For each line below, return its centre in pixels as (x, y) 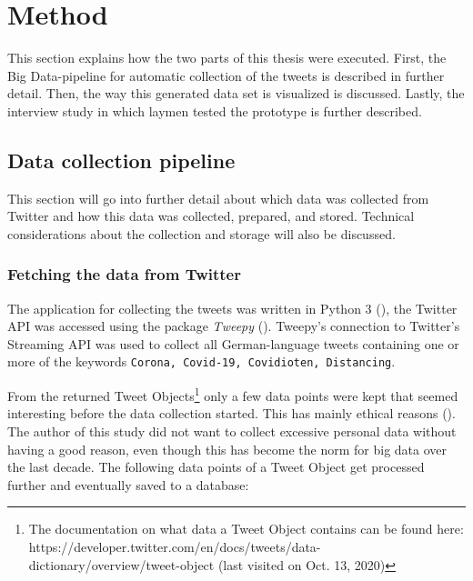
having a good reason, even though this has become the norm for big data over (227, 449)
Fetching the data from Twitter (124, 274)
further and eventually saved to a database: (128, 484)
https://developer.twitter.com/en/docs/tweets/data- (175, 546)
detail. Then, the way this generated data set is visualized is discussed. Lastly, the (236, 93)
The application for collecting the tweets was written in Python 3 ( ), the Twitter (232, 308)
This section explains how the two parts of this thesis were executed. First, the (227, 58)
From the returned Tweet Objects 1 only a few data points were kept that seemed (233, 394)
